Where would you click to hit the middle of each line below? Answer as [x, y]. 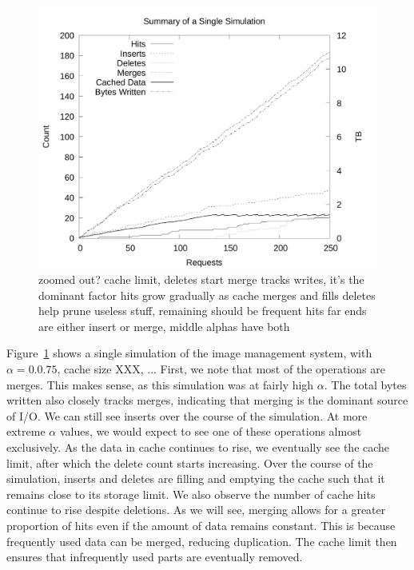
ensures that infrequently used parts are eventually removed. [155, 557]
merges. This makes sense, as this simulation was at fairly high [160, 384]
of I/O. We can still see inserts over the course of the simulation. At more [187, 415]
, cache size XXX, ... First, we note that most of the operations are [221, 369]
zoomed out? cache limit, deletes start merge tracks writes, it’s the [201, 279]
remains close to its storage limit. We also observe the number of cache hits [191, 494]
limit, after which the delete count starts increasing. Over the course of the [190, 462]
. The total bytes [365, 384]
